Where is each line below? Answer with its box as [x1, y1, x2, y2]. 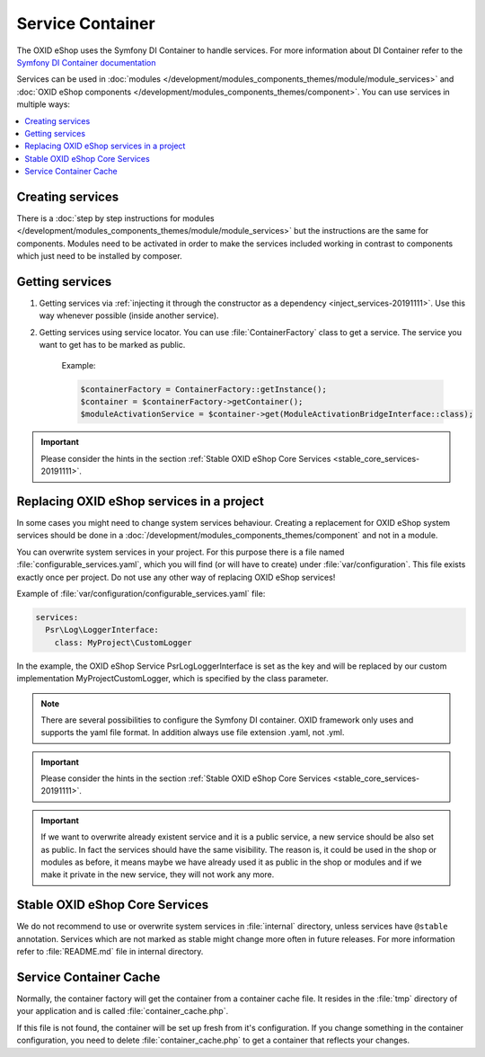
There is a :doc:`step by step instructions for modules [16, 212, 215, 224]
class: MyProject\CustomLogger [54, 637, 192, 647]
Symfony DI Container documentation [16, 57, 156, 67]
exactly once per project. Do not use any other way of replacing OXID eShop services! [16, 572, 336, 582]
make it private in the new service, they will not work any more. [40, 869, 275, 880]
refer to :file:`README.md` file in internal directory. [16, 946, 204, 957]
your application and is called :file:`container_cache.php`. [16, 1006, 229, 1017]
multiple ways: [16, 99, 71, 110]
